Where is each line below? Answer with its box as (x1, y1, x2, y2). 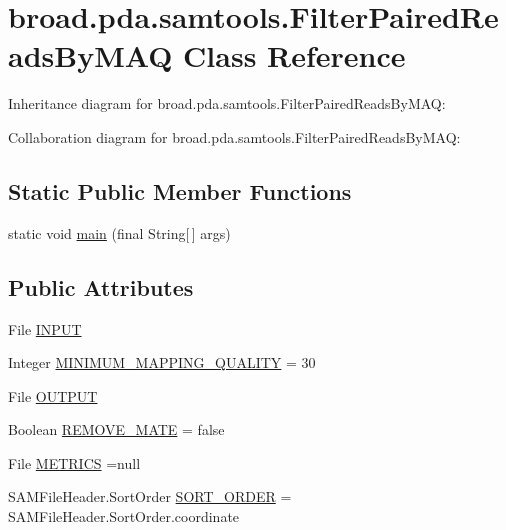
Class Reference (183, 35, 406, 76)
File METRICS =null (8, 452, 141, 473)
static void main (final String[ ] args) (8, 222, 231, 243)
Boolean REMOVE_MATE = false (8, 419, 225, 440)
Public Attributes (8, 271, 194, 302)
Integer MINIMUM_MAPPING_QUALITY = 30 (8, 352, 316, 373)
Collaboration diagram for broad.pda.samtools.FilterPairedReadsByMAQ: (8, 126, 461, 147)
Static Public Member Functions (8, 175, 352, 206)
